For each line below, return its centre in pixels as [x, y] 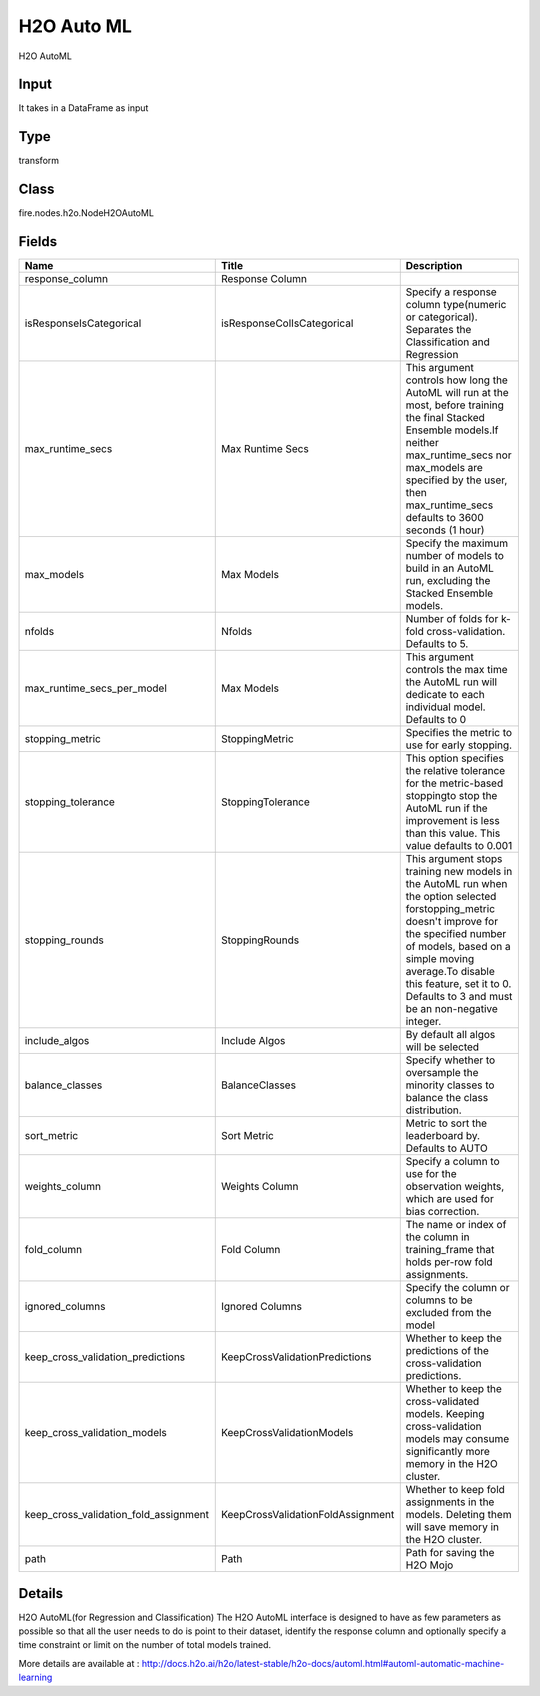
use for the [431, 1174]
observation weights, [455, 1187]
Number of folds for [452, 619]
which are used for [449, 1199]
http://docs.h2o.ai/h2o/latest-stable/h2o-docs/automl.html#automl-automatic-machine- [323, 1663]
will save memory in [452, 1527]
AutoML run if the [447, 808]
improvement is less [452, 821]
